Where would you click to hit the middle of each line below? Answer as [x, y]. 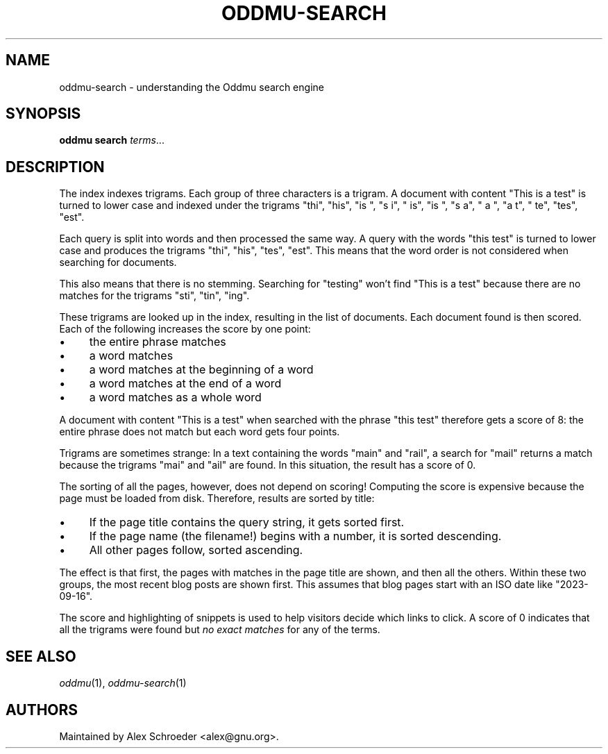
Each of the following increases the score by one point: [185, 329]
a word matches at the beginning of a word [201, 370]
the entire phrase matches [158, 342]
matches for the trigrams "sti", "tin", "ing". [154, 296]
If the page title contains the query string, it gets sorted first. [247, 522]
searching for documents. [118, 262]
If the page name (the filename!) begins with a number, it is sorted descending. [295, 536]
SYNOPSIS [43, 114]
